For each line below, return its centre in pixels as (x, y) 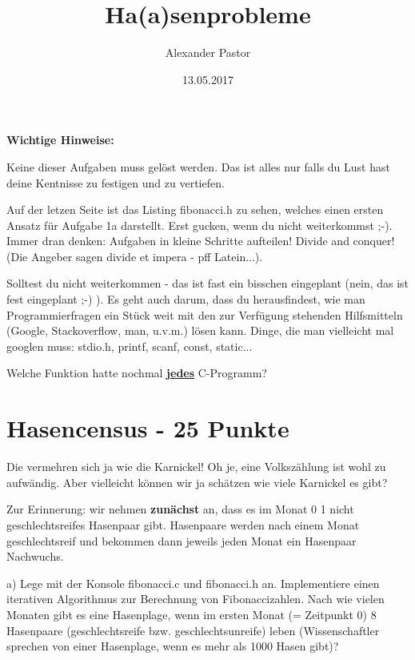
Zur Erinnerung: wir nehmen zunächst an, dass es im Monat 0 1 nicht (180, 509)
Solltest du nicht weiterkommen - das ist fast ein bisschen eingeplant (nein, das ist (208, 283)
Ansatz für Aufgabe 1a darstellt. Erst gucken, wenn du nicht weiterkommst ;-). (200, 225)
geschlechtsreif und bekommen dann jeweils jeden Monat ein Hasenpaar (182, 540)
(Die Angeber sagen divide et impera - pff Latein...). (135, 256)
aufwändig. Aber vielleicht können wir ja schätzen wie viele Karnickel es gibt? (197, 482)
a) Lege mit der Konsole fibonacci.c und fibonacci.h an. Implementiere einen (193, 583)
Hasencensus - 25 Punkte (148, 428)
